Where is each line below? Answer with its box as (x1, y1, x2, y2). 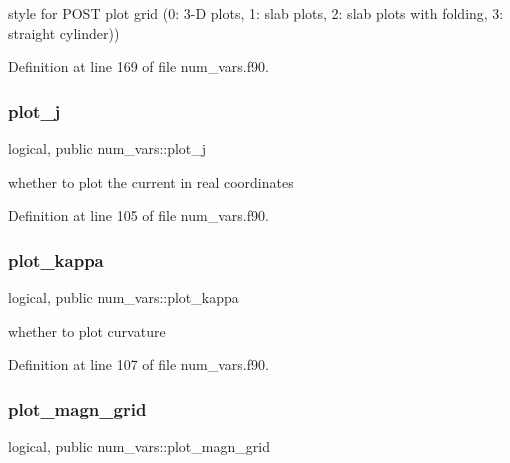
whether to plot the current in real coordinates (8, 171, 294, 192)
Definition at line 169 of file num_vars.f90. (8, 56, 269, 77)
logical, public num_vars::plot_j (8, 138, 207, 158)
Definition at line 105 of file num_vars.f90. (8, 205, 269, 226)
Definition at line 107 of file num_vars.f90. (8, 354, 269, 375)
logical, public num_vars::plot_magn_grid (8, 436, 270, 456)
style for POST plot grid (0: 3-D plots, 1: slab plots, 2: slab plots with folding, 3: (8, 3, 504, 23)
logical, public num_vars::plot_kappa (8, 287, 239, 307)
